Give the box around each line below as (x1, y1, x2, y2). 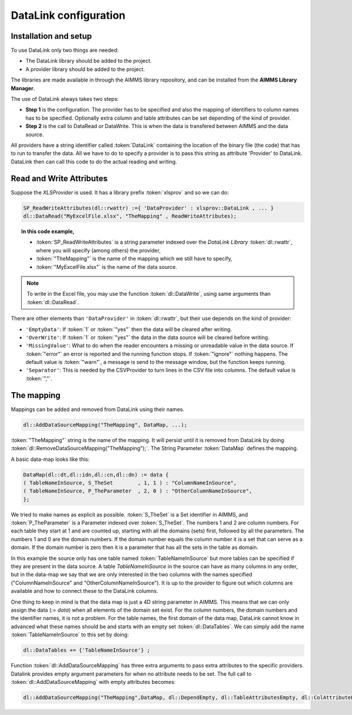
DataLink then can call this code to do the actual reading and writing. (11, 158, 177, 165)
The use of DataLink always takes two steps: (11, 96, 119, 103)
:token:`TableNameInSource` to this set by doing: (11, 631, 129, 638)
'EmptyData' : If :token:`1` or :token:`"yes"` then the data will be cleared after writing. (25, 326, 232, 333)
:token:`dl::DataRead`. (26, 298, 79, 305)
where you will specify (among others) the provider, (36, 247, 161, 254)
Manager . (11, 85, 35, 92)
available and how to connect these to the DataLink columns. (11, 588, 158, 595)
